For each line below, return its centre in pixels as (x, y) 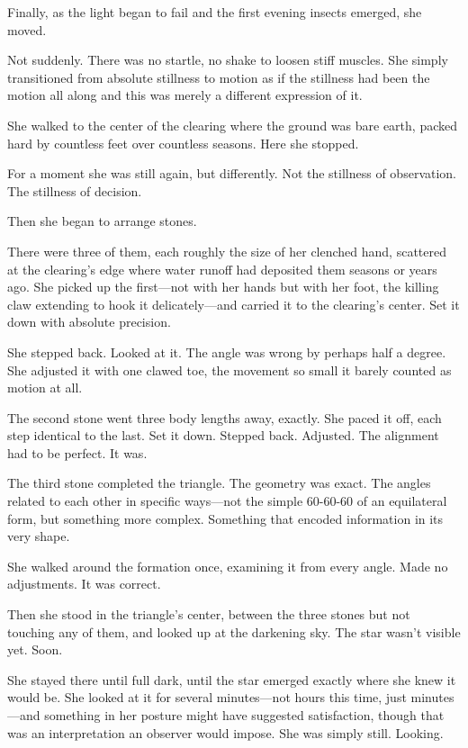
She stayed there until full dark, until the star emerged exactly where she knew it (232, 679)
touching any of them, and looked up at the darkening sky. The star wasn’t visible (234, 631)
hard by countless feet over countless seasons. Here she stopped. (183, 143)
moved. (27, 29)
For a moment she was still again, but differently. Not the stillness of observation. (232, 173)
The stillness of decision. (75, 190)
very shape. (39, 536)
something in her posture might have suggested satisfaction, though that (244, 715)
